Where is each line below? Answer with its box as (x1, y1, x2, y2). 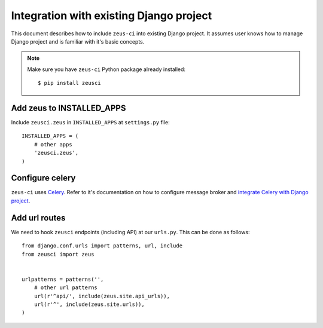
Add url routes (11, 213, 66, 223)
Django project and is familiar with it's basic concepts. (11, 38, 145, 45)
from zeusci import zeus (22, 251, 95, 258)
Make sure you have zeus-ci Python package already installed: (27, 66, 185, 73)
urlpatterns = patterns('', (22, 275, 104, 283)
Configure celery (11, 173, 76, 183)
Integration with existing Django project (11, 9, 212, 22)
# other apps (33, 141, 72, 148)
